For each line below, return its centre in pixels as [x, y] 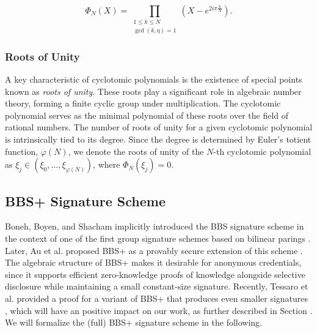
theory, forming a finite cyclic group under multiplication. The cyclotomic [143, 103]
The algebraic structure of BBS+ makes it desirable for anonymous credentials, [153, 262]
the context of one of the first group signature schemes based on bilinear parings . [158, 238]
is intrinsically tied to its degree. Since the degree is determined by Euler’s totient [158, 139]
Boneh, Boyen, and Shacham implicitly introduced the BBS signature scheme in [155, 226]
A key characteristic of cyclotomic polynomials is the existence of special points [154, 79]
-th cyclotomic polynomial [262, 151]
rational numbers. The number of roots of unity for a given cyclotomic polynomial [159, 127]
